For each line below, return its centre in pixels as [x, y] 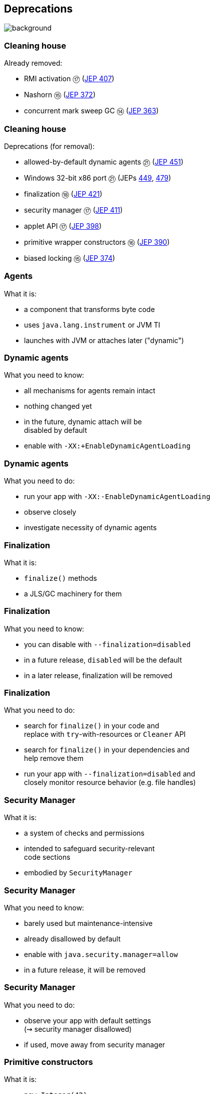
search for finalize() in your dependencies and [107, 750]
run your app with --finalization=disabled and [110, 774]
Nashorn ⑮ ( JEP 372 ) [60, 95]
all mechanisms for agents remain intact [90, 391]
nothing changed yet [58, 406]
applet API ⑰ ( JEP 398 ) [63, 226]
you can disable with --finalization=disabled [107, 644]
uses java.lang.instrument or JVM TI [92, 325]
